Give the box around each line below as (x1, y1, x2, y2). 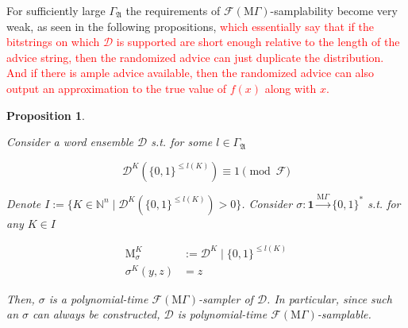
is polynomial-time (177, 306, 268, 322)
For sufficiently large (6, 2, 106, 18)
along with (264, 79, 317, 96)
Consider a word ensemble (6, 133, 133, 150)
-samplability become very (270, 2, 398, 18)
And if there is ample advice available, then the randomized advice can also (6, 64, 374, 81)
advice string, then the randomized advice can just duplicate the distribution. (6, 48, 384, 65)
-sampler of (198, 290, 253, 307)
